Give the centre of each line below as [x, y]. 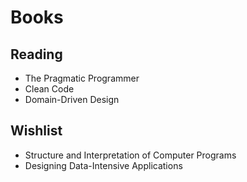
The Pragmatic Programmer [82, 78]
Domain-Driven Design [72, 99]
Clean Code [49, 89]
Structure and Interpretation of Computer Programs [130, 155]
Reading [36, 54]
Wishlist [36, 131]
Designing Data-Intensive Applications [103, 165]
